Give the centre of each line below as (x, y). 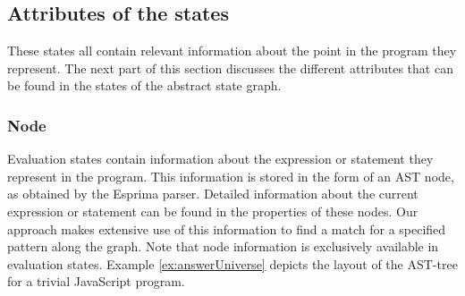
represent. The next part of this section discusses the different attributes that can (230, 68)
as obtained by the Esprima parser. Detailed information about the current (213, 194)
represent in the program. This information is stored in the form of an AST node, (231, 176)
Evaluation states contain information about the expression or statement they (220, 159)
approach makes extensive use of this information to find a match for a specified (227, 228)
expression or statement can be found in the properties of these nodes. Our (213, 211)
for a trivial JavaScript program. (96, 281)
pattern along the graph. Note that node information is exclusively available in (223, 246)
